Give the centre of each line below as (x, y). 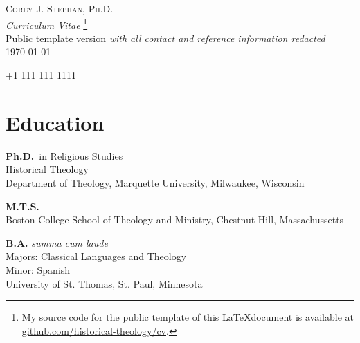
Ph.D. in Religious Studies (64, 155)
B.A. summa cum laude (57, 242)
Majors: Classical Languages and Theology (96, 256)
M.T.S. (22, 206)
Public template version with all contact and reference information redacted (165, 38)
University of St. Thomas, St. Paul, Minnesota (104, 283)
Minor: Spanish (38, 269)
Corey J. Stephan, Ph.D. (60, 8)
